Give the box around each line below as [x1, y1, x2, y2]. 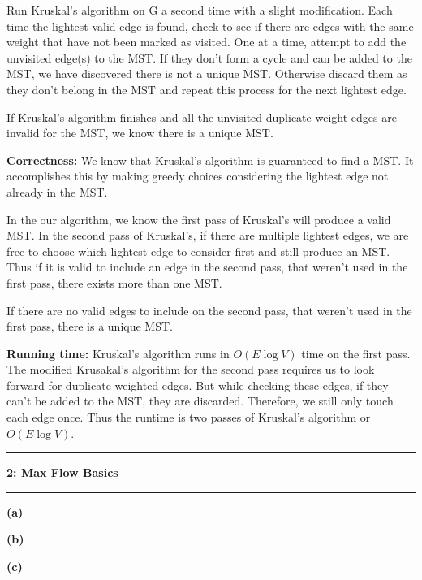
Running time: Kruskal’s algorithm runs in [6, 344, 230, 361]
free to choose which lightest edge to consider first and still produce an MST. [6, 242, 390, 259]
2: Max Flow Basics [6, 464, 118, 481]
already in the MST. [6, 183, 108, 200]
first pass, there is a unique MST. [6, 318, 173, 335]
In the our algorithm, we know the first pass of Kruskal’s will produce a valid [6, 210, 391, 227]
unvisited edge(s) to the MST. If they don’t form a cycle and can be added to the [6, 49, 412, 66]
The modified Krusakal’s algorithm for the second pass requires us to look [6, 361, 375, 378]
